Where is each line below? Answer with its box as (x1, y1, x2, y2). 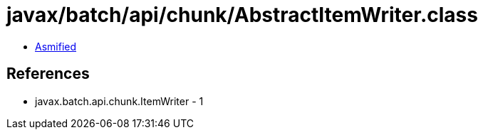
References (6, 65, 90, 83)
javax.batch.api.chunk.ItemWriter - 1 (35, 94, 204, 107)
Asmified (35, 40, 77, 53)
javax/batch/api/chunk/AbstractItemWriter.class (6, 3, 478, 27)
